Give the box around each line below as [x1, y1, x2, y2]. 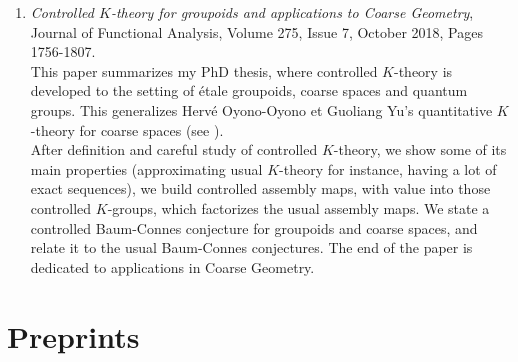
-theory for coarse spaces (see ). [30, 119, 224, 140]
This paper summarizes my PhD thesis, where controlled [30, 60, 378, 81]
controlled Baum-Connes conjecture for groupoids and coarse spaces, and [30, 217, 478, 238]
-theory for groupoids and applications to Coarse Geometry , [110, 2, 474, 22]
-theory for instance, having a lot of [279, 158, 497, 179]
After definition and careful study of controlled [30, 139, 318, 160]
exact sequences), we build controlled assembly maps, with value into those [30, 178, 491, 199]
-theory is [393, 60, 453, 81]
